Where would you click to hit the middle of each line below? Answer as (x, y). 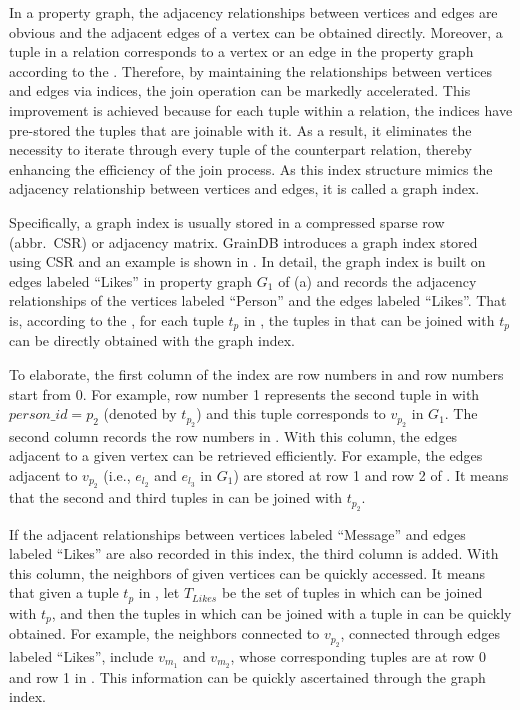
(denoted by (140, 413)
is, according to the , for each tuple (116, 319)
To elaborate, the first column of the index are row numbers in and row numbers (256, 373)
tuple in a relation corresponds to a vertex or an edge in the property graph (241, 51)
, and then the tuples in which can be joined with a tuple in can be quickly (281, 612)
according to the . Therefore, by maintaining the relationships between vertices (251, 70)
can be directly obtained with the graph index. (152, 340)
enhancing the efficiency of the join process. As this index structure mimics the (251, 168)
